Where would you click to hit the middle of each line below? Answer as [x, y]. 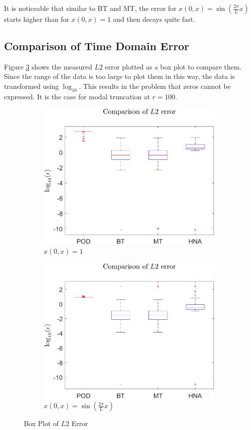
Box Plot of [41, 423]
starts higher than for [37, 19]
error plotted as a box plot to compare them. [173, 66]
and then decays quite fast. [154, 19]
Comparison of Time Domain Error [97, 45]
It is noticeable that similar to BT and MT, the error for [90, 8]
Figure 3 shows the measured [48, 66]
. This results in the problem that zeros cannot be [155, 86]
